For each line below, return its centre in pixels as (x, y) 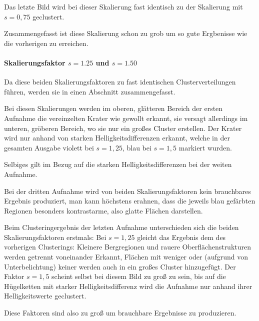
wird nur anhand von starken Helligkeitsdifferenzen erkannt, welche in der (117, 138)
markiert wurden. (205, 147)
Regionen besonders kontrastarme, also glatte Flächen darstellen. (103, 210)
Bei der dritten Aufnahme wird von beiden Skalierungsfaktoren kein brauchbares (127, 191)
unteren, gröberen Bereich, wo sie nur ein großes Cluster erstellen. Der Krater (123, 128)
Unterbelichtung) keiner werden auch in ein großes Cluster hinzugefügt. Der (120, 266)
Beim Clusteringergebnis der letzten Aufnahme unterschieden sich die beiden (121, 227)
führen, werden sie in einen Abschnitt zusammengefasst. (90, 91)
